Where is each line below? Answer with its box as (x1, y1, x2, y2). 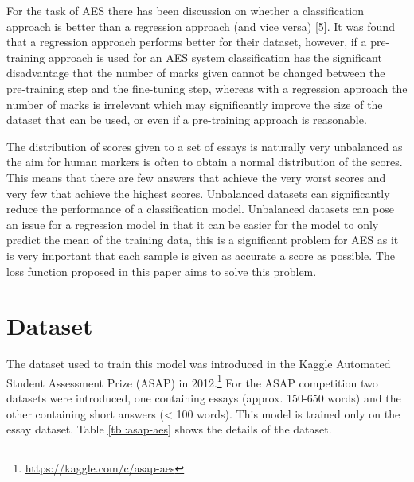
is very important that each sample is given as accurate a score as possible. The (6, 247, 395, 263)
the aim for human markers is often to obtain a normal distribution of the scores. (6, 154, 403, 170)
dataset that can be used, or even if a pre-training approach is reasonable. (6, 111, 367, 128)
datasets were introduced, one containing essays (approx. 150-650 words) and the (6, 390, 401, 406)
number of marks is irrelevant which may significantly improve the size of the (6, 95, 383, 112)
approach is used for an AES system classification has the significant (48, 49, 382, 65)
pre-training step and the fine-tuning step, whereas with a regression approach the (6, 80, 408, 96)
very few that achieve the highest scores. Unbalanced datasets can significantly (6, 185, 390, 201)
